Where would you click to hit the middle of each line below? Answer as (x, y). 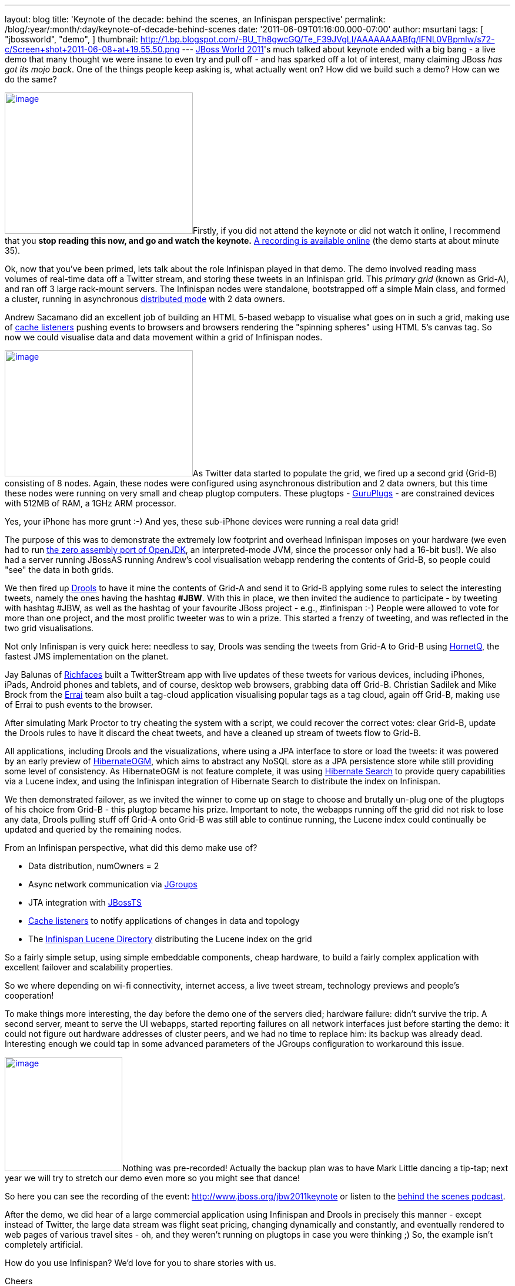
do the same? (31, 79)
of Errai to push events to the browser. (79, 705)
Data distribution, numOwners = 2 (94, 866)
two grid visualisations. (49, 628)
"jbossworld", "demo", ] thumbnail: (71, 39)
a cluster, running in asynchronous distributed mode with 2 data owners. (145, 299)
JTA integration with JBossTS (85, 902)
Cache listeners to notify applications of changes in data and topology (164, 921)
